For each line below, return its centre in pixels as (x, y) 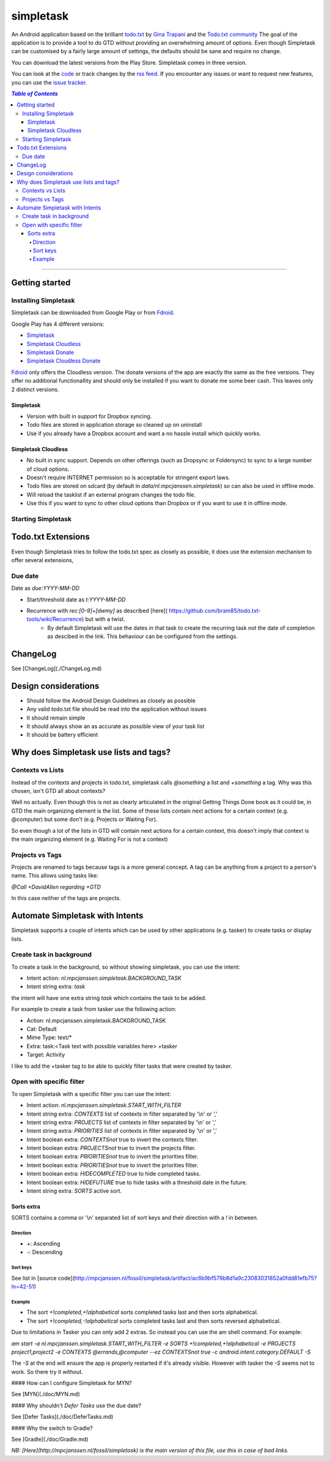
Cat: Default (42, 1029)
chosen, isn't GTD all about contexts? (58, 791)
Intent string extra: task (56, 986)
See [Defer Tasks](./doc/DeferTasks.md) (62, 1417)
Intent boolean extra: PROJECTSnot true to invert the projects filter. (111, 1148)
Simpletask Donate (50, 353)
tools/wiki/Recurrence (54, 619)
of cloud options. (48, 469)
